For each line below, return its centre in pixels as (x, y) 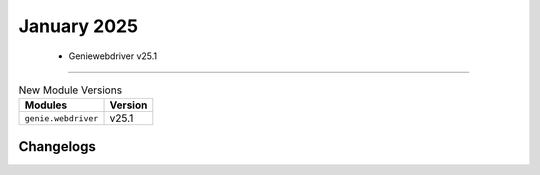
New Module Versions (70, 90)
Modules (46, 105)
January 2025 (78, 26)
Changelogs (57, 146)
